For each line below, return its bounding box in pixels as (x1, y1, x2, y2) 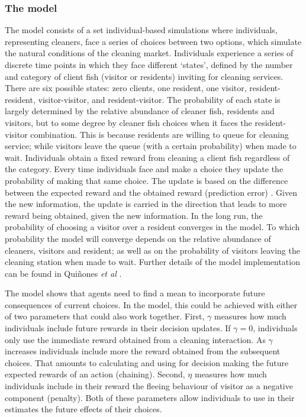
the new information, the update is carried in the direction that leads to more (5, 198, 287, 210)
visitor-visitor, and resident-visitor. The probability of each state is (38, 93, 281, 105)
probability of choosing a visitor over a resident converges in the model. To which (5, 221, 300, 233)
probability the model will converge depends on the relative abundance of (5, 232, 271, 244)
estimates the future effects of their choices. (5, 403, 162, 415)
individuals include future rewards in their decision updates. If (5, 322, 231, 334)
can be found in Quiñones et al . (5, 267, 122, 279)
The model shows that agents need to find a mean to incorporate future (5, 287, 265, 299)
